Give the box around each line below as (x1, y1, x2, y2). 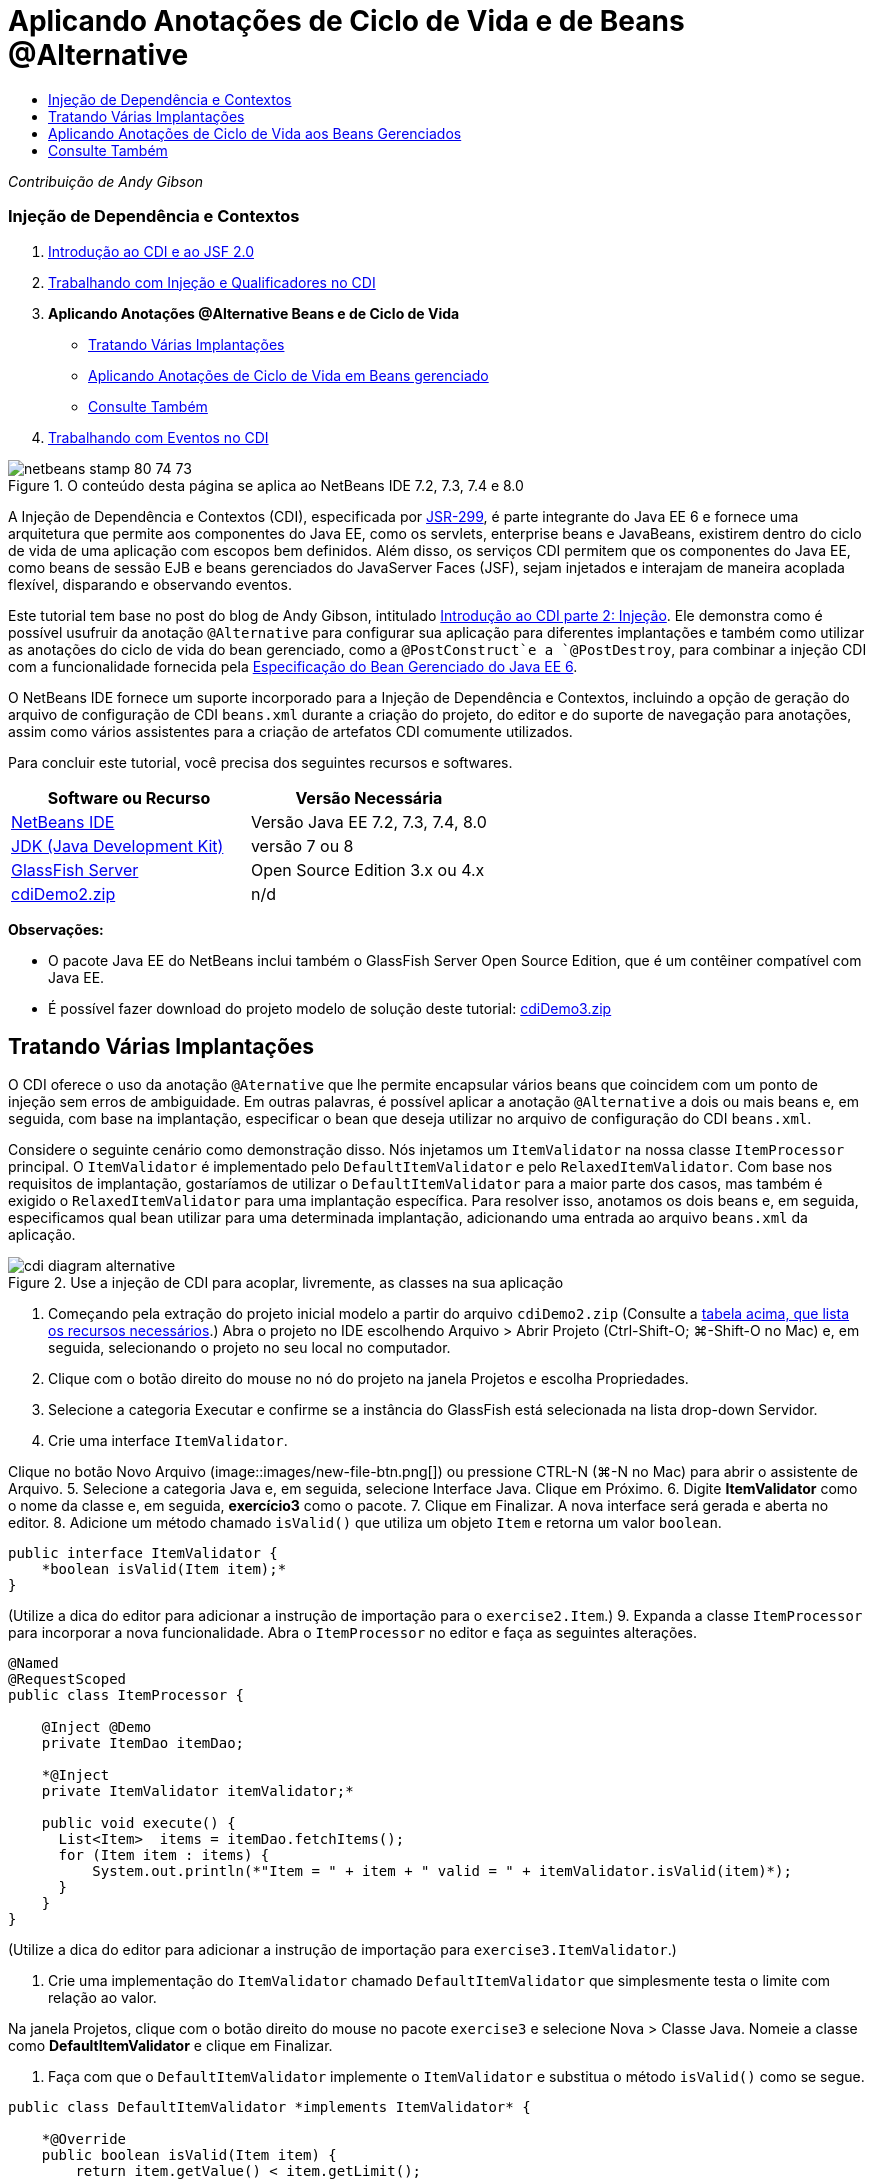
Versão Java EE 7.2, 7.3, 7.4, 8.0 (250, 811, 487, 832)
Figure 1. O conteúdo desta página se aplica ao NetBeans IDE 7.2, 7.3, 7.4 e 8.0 (8, 476, 524, 494)
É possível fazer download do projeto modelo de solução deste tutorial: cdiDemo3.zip (48, 999, 612, 1017)
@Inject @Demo (41, 1719, 152, 1736)
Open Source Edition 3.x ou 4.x (250, 859, 485, 880)
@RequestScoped (8, 1671, 127, 1688)
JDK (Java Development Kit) (11, 835, 224, 856)
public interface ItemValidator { (8, 1545, 278, 1562)
